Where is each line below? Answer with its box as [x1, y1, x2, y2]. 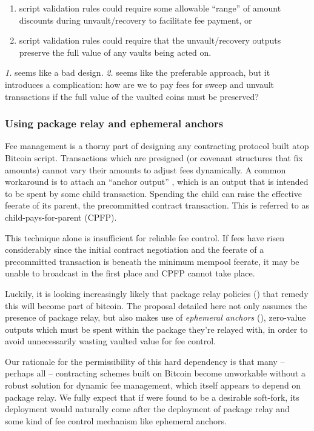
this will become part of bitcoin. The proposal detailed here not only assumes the [5, 299, 307, 312]
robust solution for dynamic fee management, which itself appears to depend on [5, 379, 301, 392]
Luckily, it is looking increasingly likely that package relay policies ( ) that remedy [5, 287, 309, 299]
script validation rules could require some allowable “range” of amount [19, 2, 281, 14]
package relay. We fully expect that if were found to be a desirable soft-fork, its [5, 390, 299, 403]
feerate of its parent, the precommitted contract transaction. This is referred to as [5, 199, 309, 212]
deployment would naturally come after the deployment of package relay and [5, 403, 290, 415]
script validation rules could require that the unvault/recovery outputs [19, 34, 281, 47]
